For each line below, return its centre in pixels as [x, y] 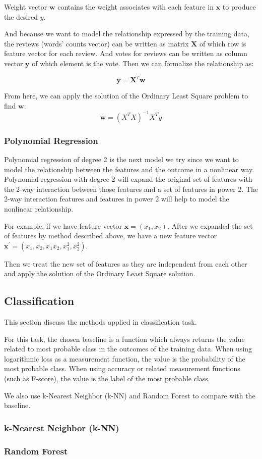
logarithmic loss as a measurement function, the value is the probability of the [125, 358]
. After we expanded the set [210, 225]
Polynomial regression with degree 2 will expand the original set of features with [128, 179]
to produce [239, 7]
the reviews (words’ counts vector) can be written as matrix [96, 43]
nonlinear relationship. [39, 208]
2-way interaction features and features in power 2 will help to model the [117, 199]
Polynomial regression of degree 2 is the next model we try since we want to [121, 159]
